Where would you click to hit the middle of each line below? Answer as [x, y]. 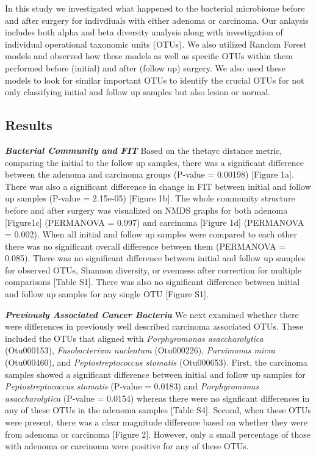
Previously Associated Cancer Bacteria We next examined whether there [152, 314]
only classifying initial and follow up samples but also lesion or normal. [138, 92]
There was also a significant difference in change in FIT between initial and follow [158, 186]
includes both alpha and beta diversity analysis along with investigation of [144, 32]
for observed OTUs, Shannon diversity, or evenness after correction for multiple [153, 270]
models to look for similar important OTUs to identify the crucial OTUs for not [155, 80]
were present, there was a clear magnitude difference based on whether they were [156, 422]
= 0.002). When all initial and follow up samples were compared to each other [151, 234]
